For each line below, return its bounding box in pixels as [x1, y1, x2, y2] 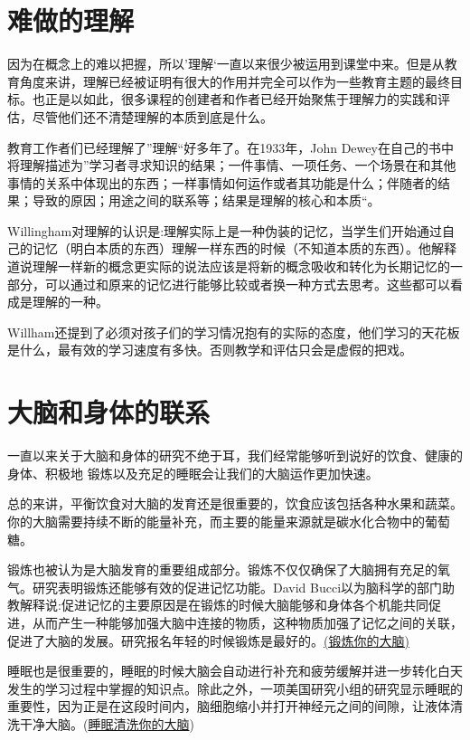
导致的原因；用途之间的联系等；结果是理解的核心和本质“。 [32, 191, 381, 210]
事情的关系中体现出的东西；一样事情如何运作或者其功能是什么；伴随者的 [7, 173, 437, 192]
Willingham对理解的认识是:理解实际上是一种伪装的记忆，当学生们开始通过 [7, 221, 443, 240]
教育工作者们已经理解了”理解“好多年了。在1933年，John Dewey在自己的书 [7, 138, 441, 157]
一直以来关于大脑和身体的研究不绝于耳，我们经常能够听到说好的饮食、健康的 [7, 446, 463, 465]
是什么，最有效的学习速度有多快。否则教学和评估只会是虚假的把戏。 [7, 340, 412, 359]
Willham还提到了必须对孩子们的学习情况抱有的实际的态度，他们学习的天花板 [7, 322, 460, 341]
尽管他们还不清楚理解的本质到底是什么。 [32, 107, 273, 126]
